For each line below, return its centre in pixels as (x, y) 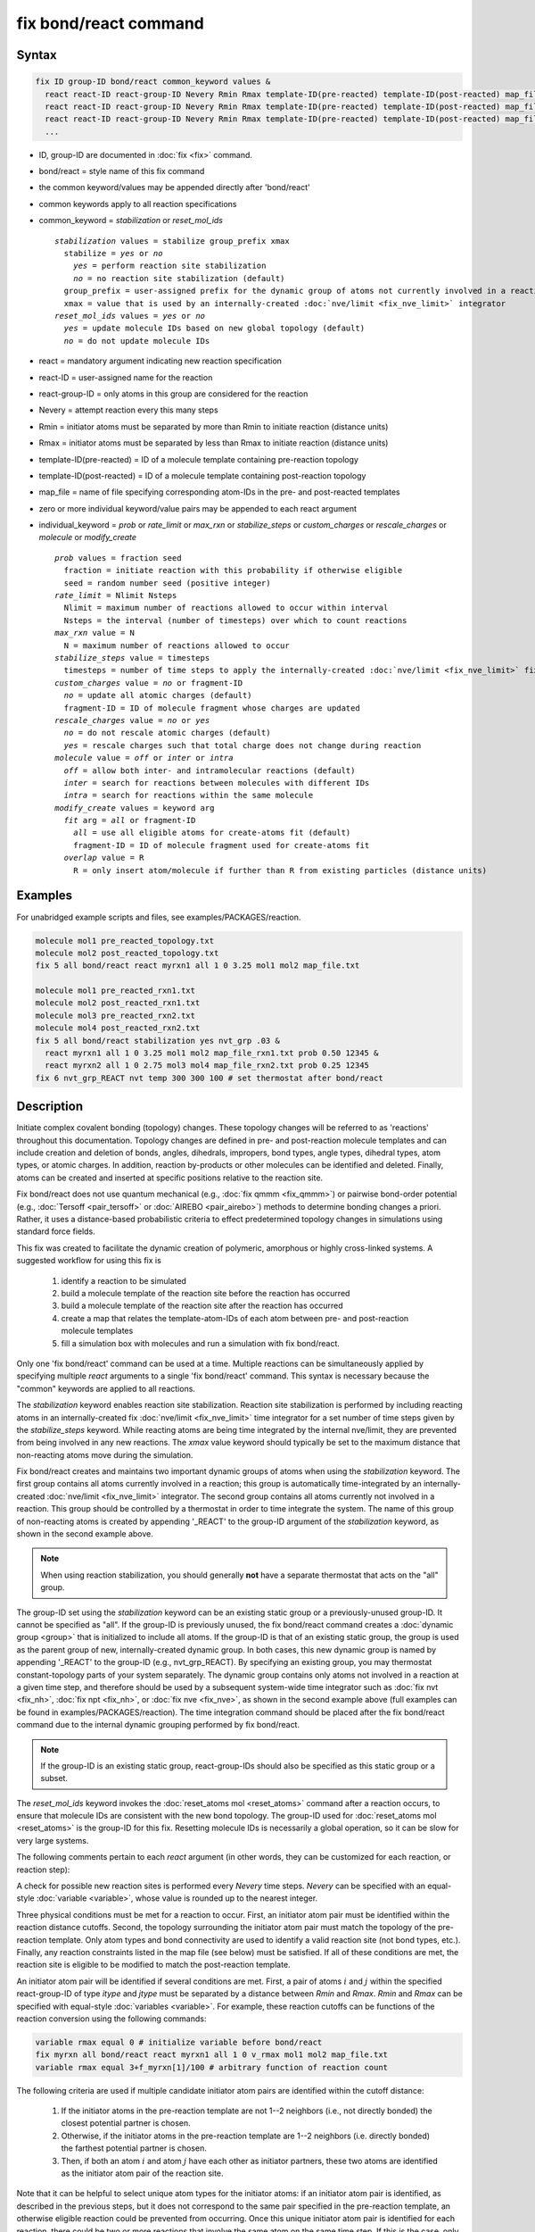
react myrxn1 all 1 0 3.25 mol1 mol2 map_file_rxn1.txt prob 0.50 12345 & (212, 1053)
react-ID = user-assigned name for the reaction (126, 377)
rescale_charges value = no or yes (132, 720)
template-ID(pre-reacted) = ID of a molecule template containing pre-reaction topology (198, 459)
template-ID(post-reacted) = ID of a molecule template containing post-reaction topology (202, 475)
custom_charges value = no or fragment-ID (149, 683)
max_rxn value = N (95, 633)
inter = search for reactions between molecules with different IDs (217, 783)
